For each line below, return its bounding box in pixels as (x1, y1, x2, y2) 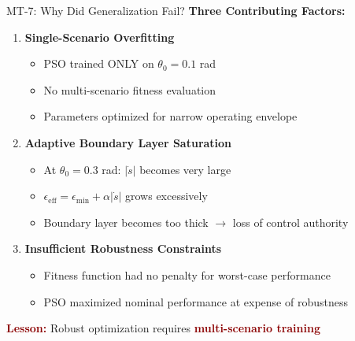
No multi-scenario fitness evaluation (43, 81, 216, 98)
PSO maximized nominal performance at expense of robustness (43, 293, 348, 309)
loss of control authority (232, 213, 349, 230)
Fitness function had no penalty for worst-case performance (43, 266, 331, 283)
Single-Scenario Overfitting (24, 28, 175, 45)
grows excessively (125, 187, 208, 204)
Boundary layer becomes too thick (43, 213, 209, 230)
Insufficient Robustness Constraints (24, 240, 221, 257)
